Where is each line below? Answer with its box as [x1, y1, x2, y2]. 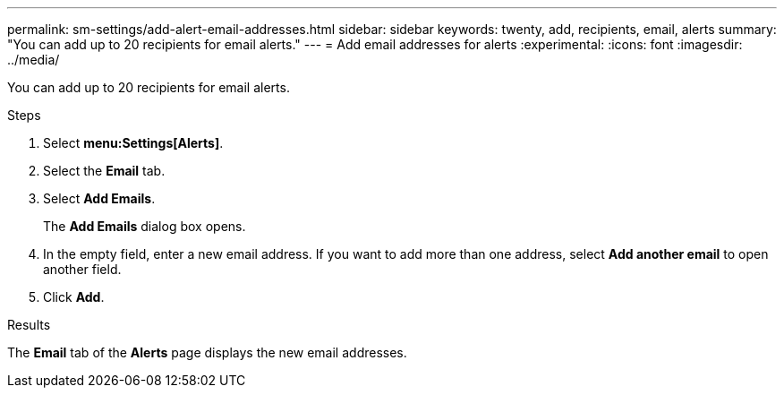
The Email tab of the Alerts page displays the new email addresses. [7, 345, 407, 360]
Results [7, 317, 51, 332]
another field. [43, 262, 122, 277]
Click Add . [43, 289, 105, 305]
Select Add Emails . [43, 191, 156, 206]
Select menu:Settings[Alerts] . [43, 135, 224, 150]
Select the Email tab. [43, 163, 166, 178]
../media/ [7, 52, 60, 67]
